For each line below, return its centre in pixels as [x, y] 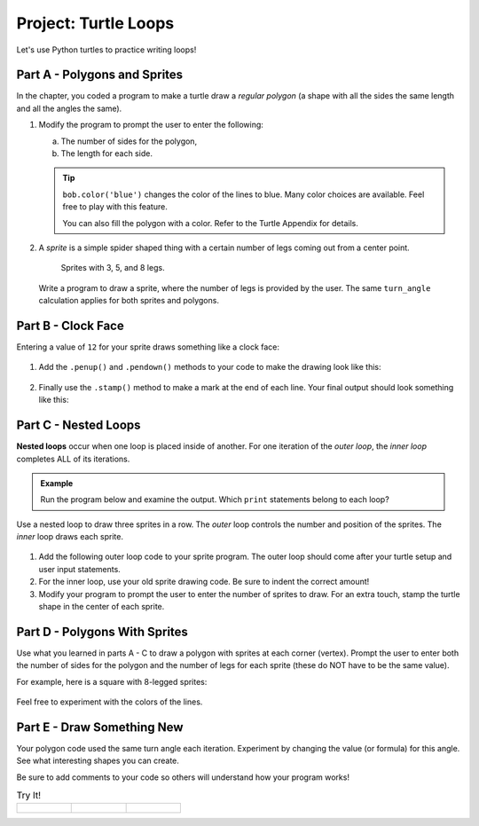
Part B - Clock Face [70, 325]
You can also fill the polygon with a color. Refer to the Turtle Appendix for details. [210, 223]
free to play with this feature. [115, 207]
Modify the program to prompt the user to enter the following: [151, 125]
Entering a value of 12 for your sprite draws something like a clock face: [148, 347]
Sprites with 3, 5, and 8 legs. [113, 268]
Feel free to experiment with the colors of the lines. [110, 702]
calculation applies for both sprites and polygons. [129, 301]
